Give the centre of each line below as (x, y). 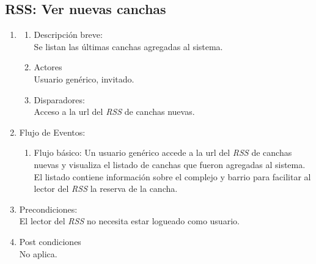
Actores (48, 67)
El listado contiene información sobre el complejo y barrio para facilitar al (172, 176)
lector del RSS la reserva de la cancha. (106, 189)
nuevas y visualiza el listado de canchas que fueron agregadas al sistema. (170, 164)
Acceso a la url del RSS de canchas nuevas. (114, 112)
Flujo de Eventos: (52, 132)
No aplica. (38, 253)
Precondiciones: (48, 209)
